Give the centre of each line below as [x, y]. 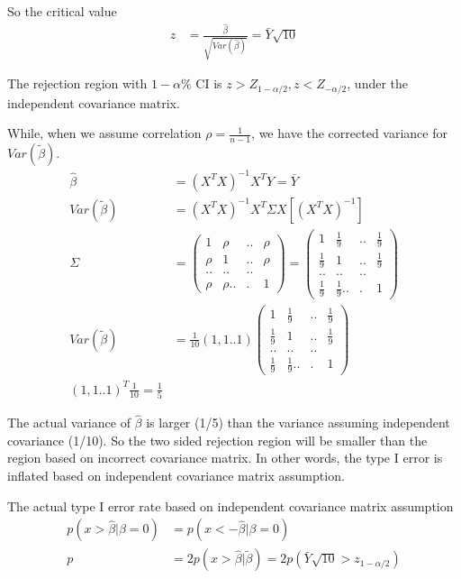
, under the [378, 83]
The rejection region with [77, 83]
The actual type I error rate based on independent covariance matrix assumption [230, 505]
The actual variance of [69, 423]
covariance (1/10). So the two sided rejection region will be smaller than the [217, 440]
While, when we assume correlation [104, 133]
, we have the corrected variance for [349, 133]
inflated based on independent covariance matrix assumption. [176, 475]
